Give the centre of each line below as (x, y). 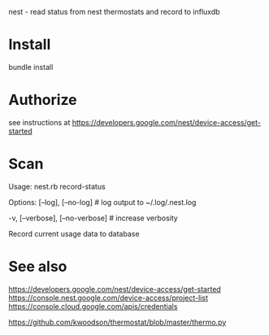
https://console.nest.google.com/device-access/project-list (108, 298)
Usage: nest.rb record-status (57, 186)
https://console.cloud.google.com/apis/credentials (93, 306)
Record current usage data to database (74, 233)
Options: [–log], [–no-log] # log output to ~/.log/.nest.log (102, 202)
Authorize (43, 100)
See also (38, 267)
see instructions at (39, 122)
